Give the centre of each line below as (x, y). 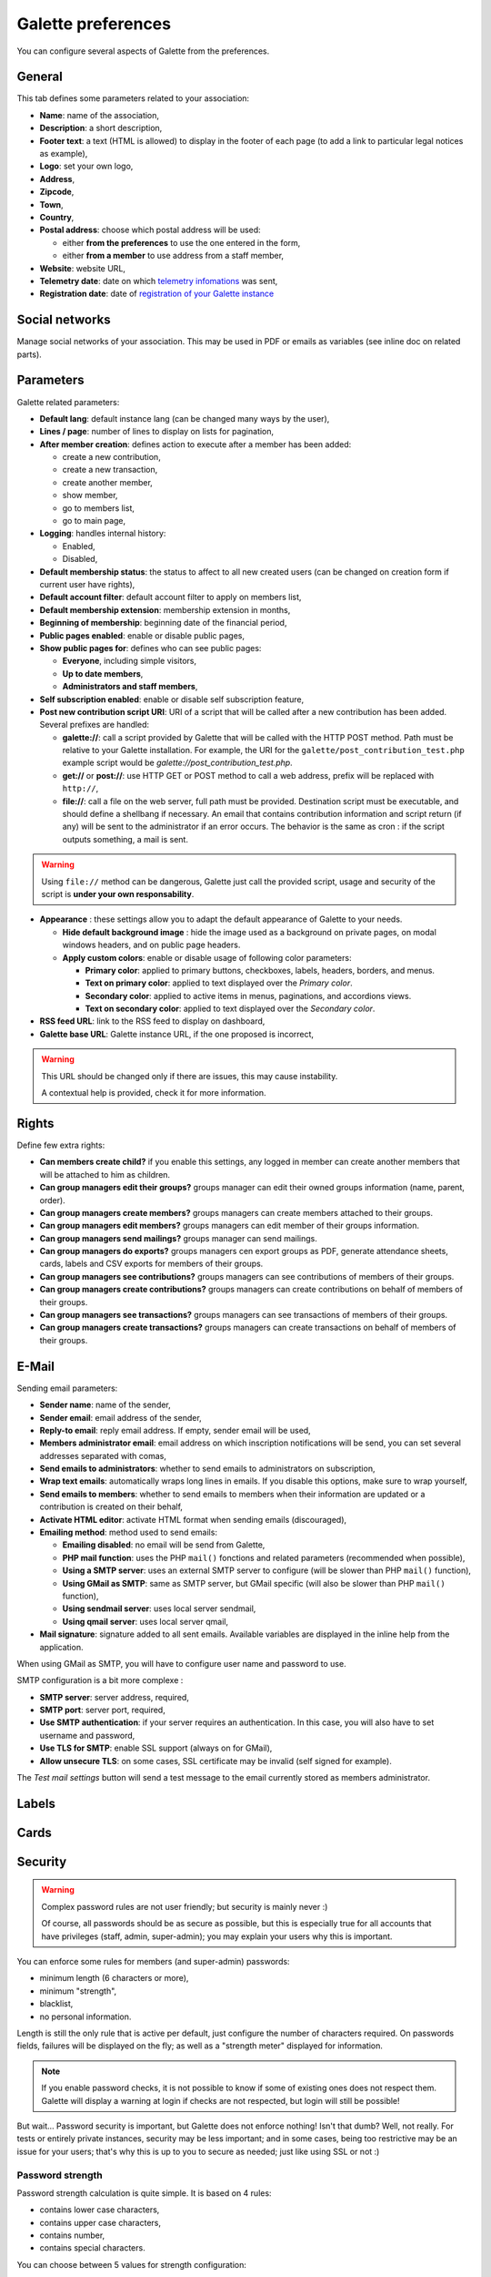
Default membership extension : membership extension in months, (165, 609)
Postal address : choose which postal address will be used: (150, 230)
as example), (64, 154)
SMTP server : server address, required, (115, 1697)
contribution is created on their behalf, (111, 1506)
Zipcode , (57, 192)
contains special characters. (92, 2248)
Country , (57, 217)
